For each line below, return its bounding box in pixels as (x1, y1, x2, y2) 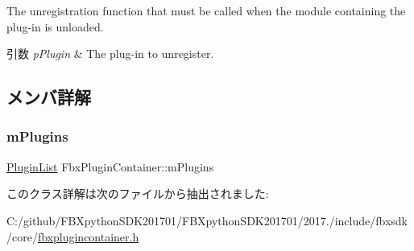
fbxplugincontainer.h (37, 228, 139, 245)
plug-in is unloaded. (6, 18, 104, 35)
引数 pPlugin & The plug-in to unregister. (6, 45, 214, 62)
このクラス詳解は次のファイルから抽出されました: (6, 185, 269, 202)
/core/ (6, 228, 38, 245)
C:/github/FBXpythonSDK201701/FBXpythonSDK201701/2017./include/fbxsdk (6, 212, 408, 228)
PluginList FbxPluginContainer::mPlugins (6, 158, 214, 175)
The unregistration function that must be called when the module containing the (6, 2, 406, 19)
